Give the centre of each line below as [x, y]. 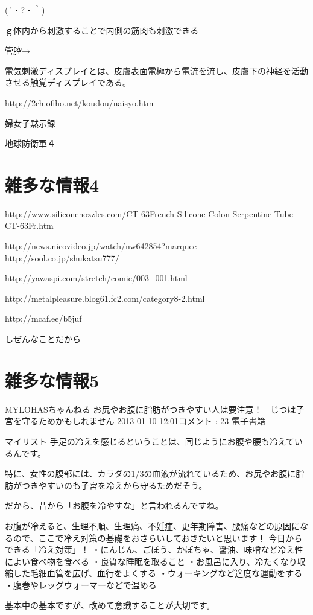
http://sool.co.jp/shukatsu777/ [62, 257]
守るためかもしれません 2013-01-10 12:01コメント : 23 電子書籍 [143, 421]
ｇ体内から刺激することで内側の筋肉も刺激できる [102, 30]
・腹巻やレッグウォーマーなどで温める [81, 585]
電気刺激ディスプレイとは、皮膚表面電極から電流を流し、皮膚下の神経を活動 [157, 70]
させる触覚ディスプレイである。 [68, 82]
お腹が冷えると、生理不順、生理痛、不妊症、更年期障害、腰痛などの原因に [153, 525]
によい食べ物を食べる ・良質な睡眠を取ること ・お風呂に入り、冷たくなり [151, 561]
